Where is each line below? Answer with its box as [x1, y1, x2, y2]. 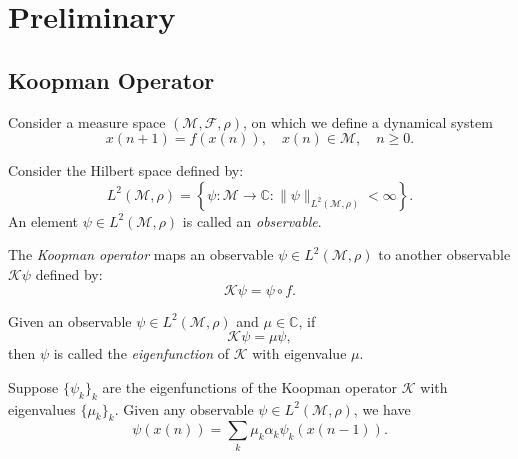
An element [8, 210, 78, 231]
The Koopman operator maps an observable [8, 244, 274, 265]
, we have [353, 398, 411, 419]
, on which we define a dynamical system [243, 111, 493, 132]
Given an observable [8, 310, 132, 331]
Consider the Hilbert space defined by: [8, 160, 244, 181]
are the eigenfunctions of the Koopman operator [102, 376, 398, 397]
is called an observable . [182, 210, 322, 231]
